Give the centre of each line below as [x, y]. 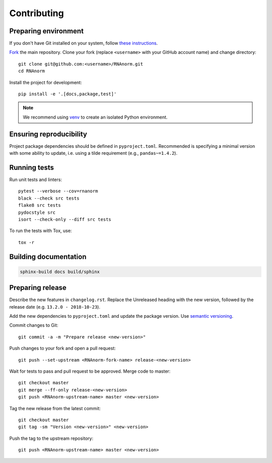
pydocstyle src [37, 212]
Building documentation [48, 256]
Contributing [37, 13]
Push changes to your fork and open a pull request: [62, 349]
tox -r [26, 242]
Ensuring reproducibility [48, 134]
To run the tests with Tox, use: [41, 231]
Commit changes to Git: [34, 325]
